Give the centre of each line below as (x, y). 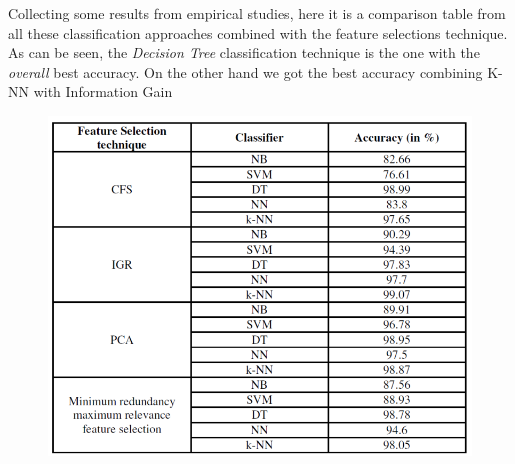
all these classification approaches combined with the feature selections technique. (258, 32)
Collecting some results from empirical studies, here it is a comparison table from (257, 13)
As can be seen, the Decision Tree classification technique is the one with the (244, 52)
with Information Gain (103, 91)
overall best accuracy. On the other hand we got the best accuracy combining (245, 71)
